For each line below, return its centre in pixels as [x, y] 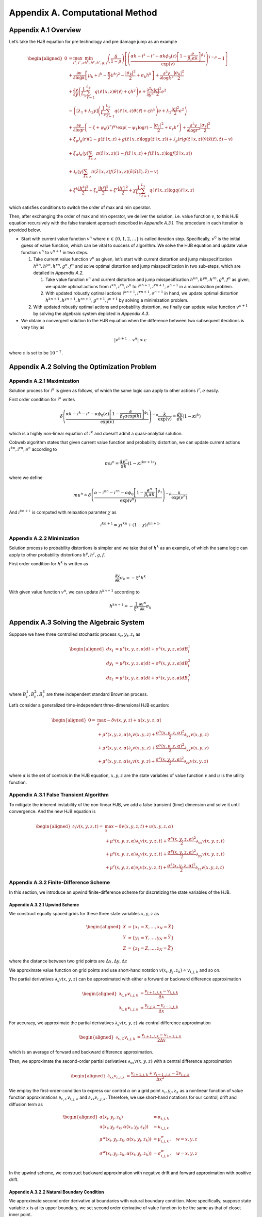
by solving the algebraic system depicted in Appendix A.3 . [91, 313]
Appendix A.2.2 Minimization [44, 538]
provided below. [25, 230]
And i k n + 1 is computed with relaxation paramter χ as [63, 512]
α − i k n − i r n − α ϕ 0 [114, 493]
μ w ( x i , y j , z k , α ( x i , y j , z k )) [126, 1139]
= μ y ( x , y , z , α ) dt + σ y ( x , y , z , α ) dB [152, 663]
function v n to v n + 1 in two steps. [55, 252]
